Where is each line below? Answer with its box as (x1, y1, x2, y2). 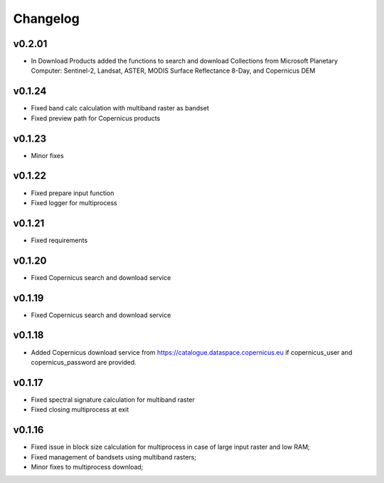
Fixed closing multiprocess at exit (31, 405, 129, 414)
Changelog (13, 11, 80, 26)
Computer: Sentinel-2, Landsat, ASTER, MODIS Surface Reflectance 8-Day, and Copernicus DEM (31, 66, 316, 75)
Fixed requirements (31, 236, 88, 244)
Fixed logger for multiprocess (31, 198, 117, 207)
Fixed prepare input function (31, 189, 114, 197)
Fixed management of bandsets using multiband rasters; (31, 452, 197, 461)
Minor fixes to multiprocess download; (31, 462, 144, 471)
